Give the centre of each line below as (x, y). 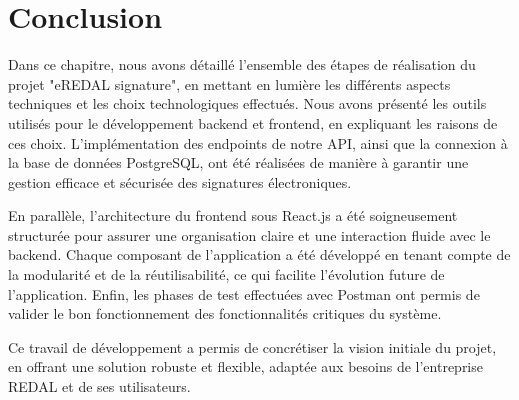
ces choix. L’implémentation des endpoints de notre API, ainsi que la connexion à (258, 142)
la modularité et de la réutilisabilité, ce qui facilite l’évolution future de (226, 274)
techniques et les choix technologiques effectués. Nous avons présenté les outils (247, 103)
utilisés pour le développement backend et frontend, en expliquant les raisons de (253, 122)
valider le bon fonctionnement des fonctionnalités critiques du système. (225, 313)
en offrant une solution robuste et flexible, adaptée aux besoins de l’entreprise (245, 366)
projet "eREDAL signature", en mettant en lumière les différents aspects (229, 83)
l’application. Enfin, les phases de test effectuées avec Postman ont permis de (244, 293)
